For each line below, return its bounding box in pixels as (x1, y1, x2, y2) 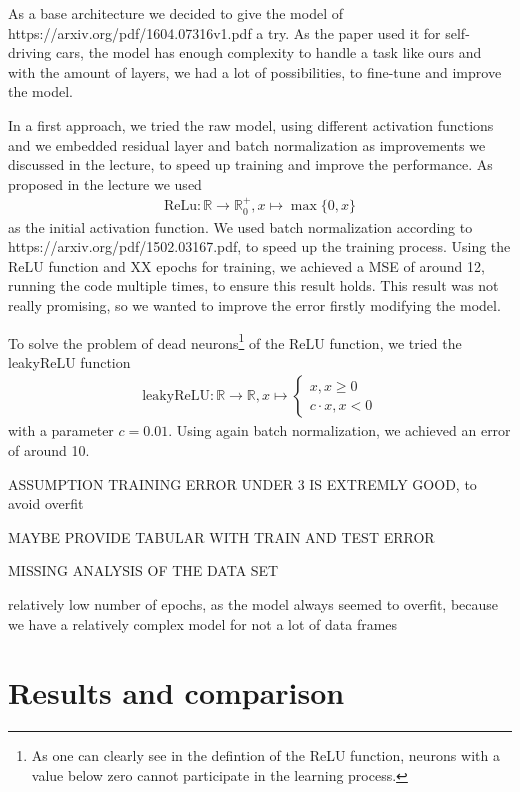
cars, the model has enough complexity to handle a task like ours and (55, 42, 482, 63)
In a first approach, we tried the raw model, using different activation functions (8, 114, 494, 135)
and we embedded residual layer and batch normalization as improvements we (8, 134, 486, 155)
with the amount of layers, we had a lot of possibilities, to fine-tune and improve (8, 61, 502, 82)
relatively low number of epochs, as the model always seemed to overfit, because (8, 594, 499, 615)
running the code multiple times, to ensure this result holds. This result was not (8, 275, 499, 296)
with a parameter (8, 420, 114, 441)
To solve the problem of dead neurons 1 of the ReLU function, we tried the (8, 329, 462, 353)
